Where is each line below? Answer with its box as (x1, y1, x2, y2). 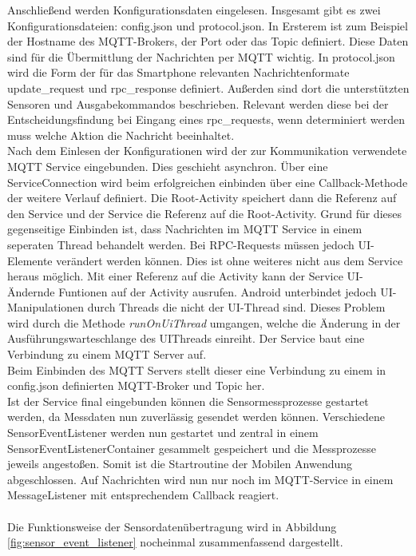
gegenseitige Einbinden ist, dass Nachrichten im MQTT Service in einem (7, 220, 363, 237)
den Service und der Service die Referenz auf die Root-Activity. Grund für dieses (7, 205, 402, 221)
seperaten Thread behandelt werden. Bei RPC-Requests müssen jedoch (7, 236, 355, 252)
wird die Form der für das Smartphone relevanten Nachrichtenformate (7, 64, 350, 81)
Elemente (7, 252, 53, 268)
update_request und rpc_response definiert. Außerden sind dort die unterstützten (7, 79, 410, 96)
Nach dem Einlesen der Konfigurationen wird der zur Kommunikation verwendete (7, 142, 407, 159)
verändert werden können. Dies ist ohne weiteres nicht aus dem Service (56, 252, 403, 268)
